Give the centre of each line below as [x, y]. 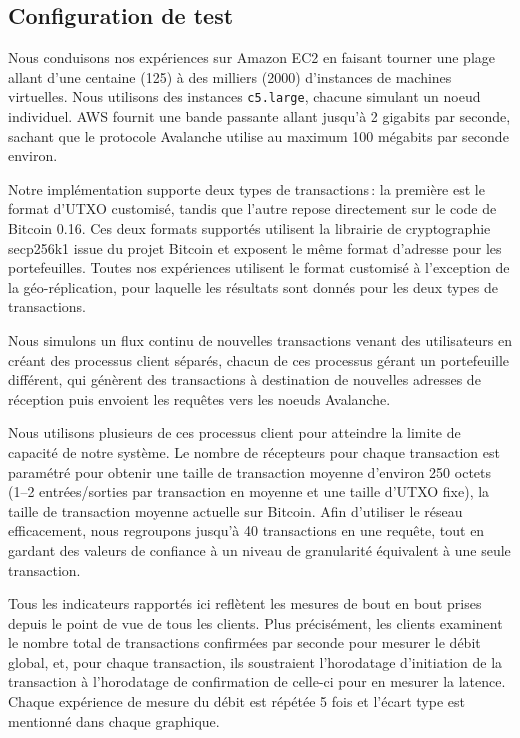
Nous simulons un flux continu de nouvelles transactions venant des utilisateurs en [260, 339]
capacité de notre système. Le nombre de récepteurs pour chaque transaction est [254, 451]
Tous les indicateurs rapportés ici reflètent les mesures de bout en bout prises [245, 603]
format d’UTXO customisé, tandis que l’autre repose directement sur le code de [252, 208]
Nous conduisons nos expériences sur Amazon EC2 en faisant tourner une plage [251, 57]
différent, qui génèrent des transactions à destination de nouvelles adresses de [244, 379]
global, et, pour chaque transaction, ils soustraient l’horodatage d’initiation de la [255, 661]
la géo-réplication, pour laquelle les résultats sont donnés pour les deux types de [253, 286]
